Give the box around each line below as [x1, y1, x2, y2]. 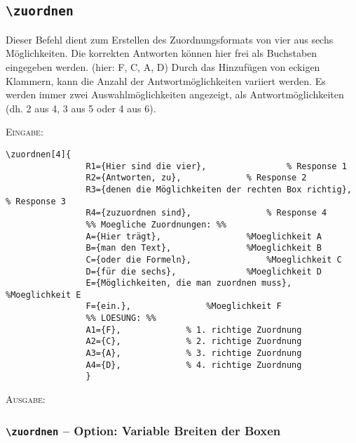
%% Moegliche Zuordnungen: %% [85, 219, 226, 230]
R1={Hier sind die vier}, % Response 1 [85, 161, 347, 171]
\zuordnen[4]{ [6, 149, 71, 159]
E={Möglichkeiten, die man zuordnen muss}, [85, 278, 292, 289]
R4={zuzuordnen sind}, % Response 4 [85, 208, 327, 218]
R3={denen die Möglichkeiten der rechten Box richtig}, [85, 184, 352, 194]
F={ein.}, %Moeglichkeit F [85, 301, 282, 312]
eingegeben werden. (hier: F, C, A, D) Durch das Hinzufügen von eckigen [6, 59, 320, 74]
